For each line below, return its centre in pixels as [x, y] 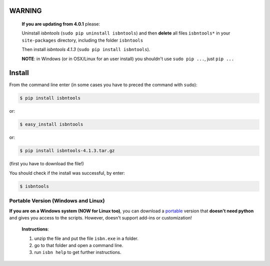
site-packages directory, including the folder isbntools [82, 40]
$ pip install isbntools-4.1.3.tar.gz [67, 151]
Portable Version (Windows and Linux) [57, 201]
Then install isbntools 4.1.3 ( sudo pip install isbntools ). [86, 50]
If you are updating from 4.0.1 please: [61, 24]
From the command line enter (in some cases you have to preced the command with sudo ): [103, 85]
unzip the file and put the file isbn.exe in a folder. [86, 238]
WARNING [25, 11]
